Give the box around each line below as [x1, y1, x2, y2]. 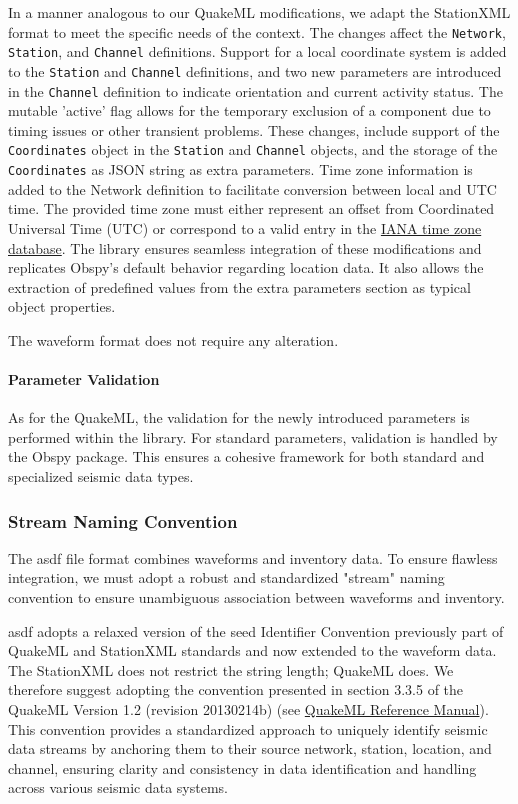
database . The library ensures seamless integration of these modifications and [8, 237, 482, 258]
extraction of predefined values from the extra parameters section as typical [8, 276, 471, 297]
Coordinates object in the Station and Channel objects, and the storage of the [8, 139, 498, 160]
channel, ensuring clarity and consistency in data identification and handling [8, 757, 477, 778]
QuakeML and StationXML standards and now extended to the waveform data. [8, 640, 497, 661]
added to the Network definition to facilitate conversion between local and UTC [8, 178, 497, 199]
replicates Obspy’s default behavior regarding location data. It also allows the [8, 257, 484, 278]
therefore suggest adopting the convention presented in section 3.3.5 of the [8, 679, 464, 700]
